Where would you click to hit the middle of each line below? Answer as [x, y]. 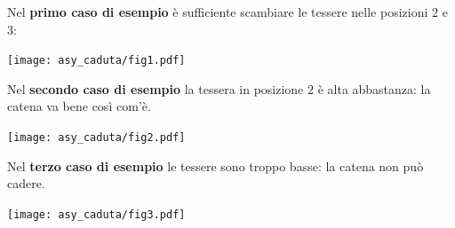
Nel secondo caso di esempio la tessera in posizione [156, 88]
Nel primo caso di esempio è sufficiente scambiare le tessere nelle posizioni [218, 12]
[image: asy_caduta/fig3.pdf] [96, 214]
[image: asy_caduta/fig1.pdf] [96, 61]
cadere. [26, 183]
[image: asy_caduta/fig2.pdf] [96, 138]
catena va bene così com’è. [79, 106]
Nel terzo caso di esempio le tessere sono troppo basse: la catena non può [216, 165]
